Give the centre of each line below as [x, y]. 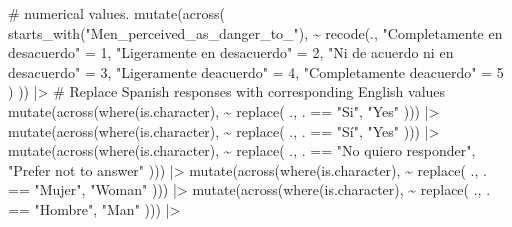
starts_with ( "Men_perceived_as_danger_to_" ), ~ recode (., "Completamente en [255, 32]
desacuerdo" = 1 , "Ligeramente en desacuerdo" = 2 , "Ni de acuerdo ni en [231, 52]
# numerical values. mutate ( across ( [116, 13]
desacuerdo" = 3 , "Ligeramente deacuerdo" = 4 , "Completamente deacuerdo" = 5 [256, 71]
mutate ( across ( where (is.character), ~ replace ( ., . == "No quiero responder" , [242, 150]
